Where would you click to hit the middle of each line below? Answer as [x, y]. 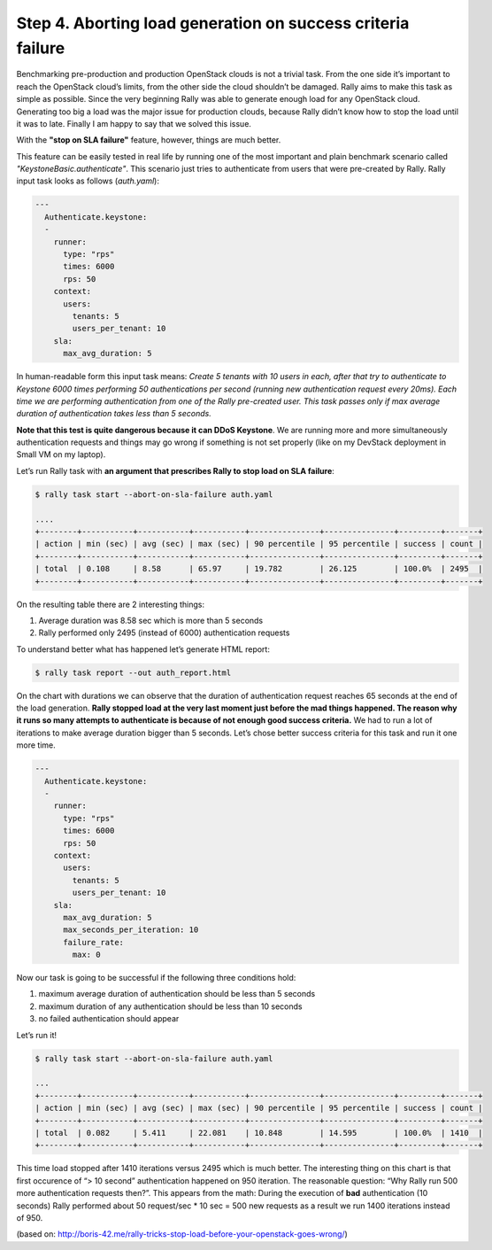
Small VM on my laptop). [61, 454]
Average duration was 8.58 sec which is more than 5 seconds [151, 620]
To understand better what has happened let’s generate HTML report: [143, 649]
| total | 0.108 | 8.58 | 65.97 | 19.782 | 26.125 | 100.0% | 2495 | [259, 569]
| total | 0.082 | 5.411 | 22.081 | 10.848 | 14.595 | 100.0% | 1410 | [259, 1133]
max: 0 [86, 955]
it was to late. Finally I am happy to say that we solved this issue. [134, 123]
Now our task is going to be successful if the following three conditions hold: [156, 978]
